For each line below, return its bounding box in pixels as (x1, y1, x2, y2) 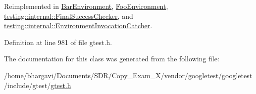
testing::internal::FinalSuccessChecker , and (4, 10, 133, 21)
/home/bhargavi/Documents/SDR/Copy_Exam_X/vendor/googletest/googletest (4, 70, 253, 80)
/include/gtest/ (4, 80, 51, 90)
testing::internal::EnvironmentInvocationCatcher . (4, 20, 153, 31)
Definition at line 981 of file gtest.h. (4, 37, 112, 47)
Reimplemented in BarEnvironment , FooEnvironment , (4, 1, 168, 11)
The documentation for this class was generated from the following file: (4, 53, 219, 64)
